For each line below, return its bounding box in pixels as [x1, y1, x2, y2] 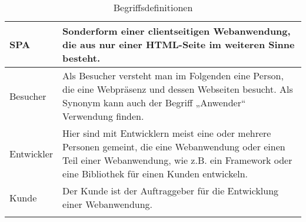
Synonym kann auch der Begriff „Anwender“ [62, 96, 246, 109]
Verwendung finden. [62, 109, 144, 123]
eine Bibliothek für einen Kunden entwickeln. [62, 167, 248, 180]
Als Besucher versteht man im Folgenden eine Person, [62, 69, 284, 82]
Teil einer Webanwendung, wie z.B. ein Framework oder [62, 153, 292, 167]
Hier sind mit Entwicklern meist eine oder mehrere [62, 126, 271, 140]
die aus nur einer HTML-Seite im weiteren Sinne [62, 38, 295, 51]
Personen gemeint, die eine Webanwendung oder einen [62, 140, 285, 153]
